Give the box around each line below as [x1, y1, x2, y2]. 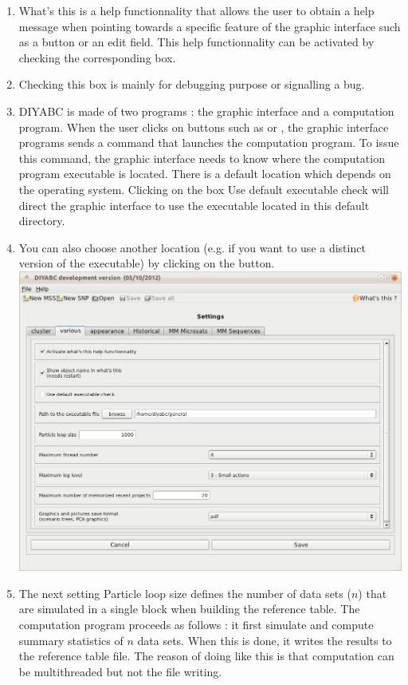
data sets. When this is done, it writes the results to [137, 632, 392, 648]
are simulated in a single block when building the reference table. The [18, 600, 360, 617]
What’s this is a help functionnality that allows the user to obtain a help [18, 2, 375, 18]
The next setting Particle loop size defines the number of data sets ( [18, 584, 351, 601]
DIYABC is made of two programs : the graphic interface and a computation [18, 102, 394, 119]
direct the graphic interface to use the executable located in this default [18, 196, 370, 213]
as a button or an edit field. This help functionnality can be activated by [18, 34, 375, 50]
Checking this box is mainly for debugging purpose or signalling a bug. [18, 76, 365, 93]
